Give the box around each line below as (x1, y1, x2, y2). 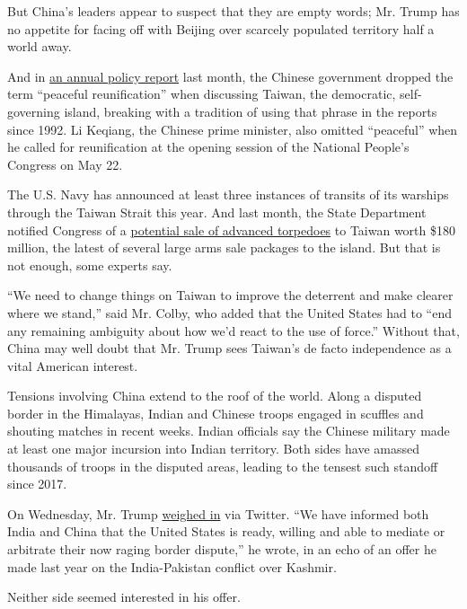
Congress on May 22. (7, 154, 123, 173)
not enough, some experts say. (7, 255, 172, 274)
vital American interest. (7, 356, 138, 375)
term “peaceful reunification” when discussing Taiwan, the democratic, (7, 84, 396, 103)
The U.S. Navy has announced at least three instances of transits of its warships (7, 185, 449, 204)
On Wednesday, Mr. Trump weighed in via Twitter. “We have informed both (7, 504, 429, 523)
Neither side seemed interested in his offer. (7, 587, 241, 606)
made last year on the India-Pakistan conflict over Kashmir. (7, 557, 337, 576)
